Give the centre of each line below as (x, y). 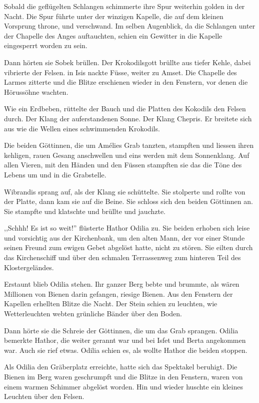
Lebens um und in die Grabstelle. (55, 174)
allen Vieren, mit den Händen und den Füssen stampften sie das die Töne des (123, 165)
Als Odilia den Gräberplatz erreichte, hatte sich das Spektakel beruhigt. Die (121, 367)
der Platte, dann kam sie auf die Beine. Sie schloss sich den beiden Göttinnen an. (128, 201)
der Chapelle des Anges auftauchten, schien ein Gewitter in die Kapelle (113, 35)
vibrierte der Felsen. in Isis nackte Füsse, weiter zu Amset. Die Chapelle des (120, 72)
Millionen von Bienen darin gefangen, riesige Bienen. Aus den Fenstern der (118, 293)
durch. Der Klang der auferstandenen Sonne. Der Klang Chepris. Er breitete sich (128, 118)
